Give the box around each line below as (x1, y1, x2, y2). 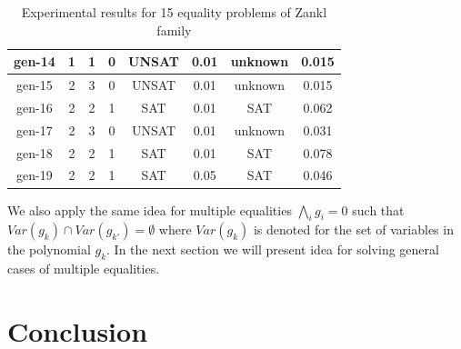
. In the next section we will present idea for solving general (106, 240, 439, 259)
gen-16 (16, 97, 53, 116)
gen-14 (14, 52, 55, 71)
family (156, 20, 192, 39)
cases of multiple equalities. (7, 259, 160, 278)
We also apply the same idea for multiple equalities (7, 200, 292, 219)
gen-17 (16, 120, 53, 139)
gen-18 (16, 143, 53, 162)
